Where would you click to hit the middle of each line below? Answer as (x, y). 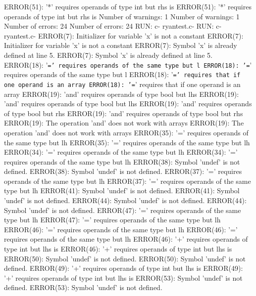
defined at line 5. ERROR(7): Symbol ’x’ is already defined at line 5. (108, 55)
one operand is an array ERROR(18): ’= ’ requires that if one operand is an (122, 84)
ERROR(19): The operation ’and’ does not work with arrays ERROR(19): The (124, 123)
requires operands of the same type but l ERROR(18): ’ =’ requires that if (122, 74)
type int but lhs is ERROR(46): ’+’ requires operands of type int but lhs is (118, 249)
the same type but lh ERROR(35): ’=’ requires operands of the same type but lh (127, 142)
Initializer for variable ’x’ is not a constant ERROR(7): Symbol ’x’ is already (121, 45)
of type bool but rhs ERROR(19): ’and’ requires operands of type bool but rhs (124, 113)
